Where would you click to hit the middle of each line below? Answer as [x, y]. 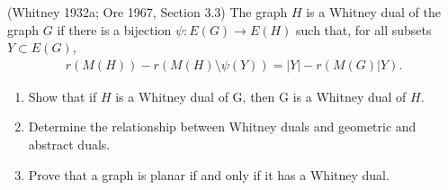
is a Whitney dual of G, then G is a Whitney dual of [261, 96]
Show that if [63, 96]
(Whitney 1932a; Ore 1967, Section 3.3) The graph [148, 12]
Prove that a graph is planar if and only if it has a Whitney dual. [209, 174]
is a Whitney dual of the [373, 12]
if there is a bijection [114, 29]
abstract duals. [69, 144]
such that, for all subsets [364, 29]
